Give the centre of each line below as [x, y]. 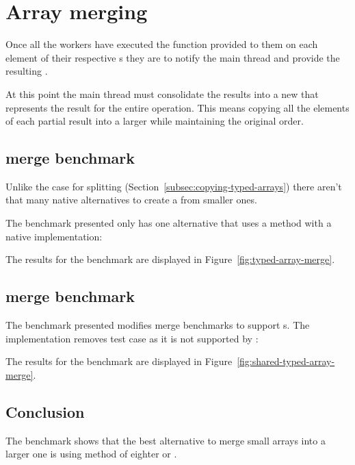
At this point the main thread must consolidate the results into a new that [162, 93]
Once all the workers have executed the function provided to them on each [162, 44]
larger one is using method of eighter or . [91, 454]
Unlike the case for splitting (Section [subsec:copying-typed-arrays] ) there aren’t [174, 186]
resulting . [27, 71]
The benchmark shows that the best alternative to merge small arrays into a [166, 440]
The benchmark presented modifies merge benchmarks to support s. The [158, 325]
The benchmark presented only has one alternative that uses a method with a [169, 223]
